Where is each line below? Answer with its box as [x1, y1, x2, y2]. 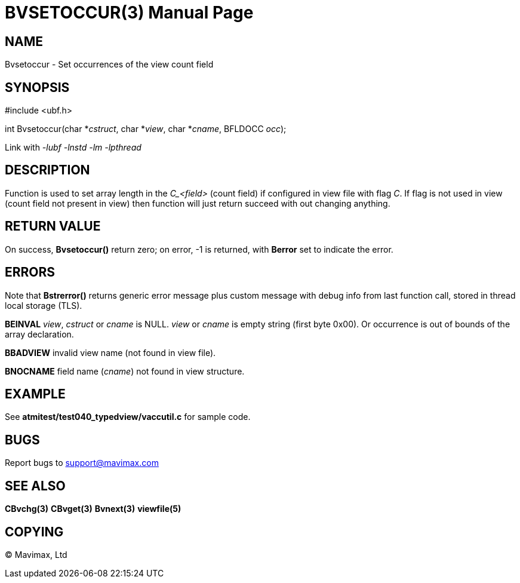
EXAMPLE [5, 386, 66, 401]
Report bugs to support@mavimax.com [5, 458, 159, 468]
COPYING [5, 524, 64, 539]
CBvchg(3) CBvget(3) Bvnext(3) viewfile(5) [5, 504, 181, 514]
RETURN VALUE [5, 219, 101, 234]
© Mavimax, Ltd [5, 549, 67, 560]
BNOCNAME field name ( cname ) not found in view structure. [5, 366, 245, 376]
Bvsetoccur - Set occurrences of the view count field [5, 59, 214, 70]
